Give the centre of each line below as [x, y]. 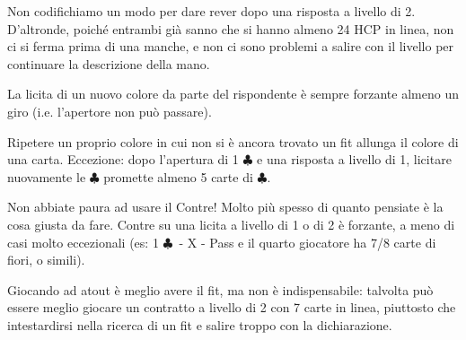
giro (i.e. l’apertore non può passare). [110, 111]
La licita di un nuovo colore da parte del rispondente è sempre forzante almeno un [233, 94]
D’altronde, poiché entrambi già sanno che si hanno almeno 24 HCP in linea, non [231, 28]
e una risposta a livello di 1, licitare [354, 159]
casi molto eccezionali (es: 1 [83, 242]
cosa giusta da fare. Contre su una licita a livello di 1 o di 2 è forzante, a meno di [231, 224]
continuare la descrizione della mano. [109, 63]
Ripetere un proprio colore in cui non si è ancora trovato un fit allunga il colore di [233, 141]
